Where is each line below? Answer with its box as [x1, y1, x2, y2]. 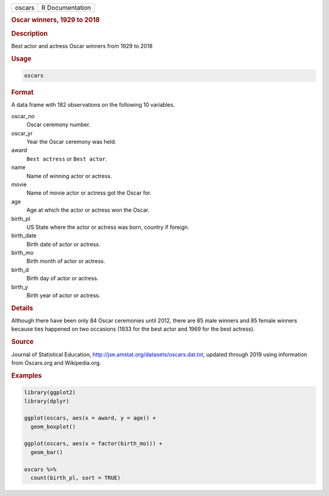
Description [11, 29, 48, 38]
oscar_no [11, 112, 35, 120]
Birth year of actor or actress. [26, 292, 101, 299]
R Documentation [41, 4, 91, 12]
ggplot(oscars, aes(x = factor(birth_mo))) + [24, 440, 163, 447]
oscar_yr [11, 129, 33, 137]
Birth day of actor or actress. [26, 275, 99, 282]
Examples [11, 371, 42, 379]
